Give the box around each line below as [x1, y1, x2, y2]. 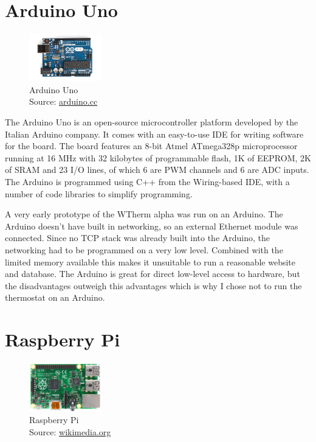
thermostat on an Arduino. [5, 291, 105, 304]
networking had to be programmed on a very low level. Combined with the [5, 243, 283, 256]
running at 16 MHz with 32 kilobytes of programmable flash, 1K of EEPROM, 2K [5, 151, 311, 164]
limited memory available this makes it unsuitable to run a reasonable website [5, 255, 296, 268]
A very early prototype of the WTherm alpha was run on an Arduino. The [5, 208, 283, 220]
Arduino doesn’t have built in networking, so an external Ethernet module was [5, 219, 298, 232]
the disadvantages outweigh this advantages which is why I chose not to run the [5, 279, 302, 292]
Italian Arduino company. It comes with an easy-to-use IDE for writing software [5, 127, 304, 140]
